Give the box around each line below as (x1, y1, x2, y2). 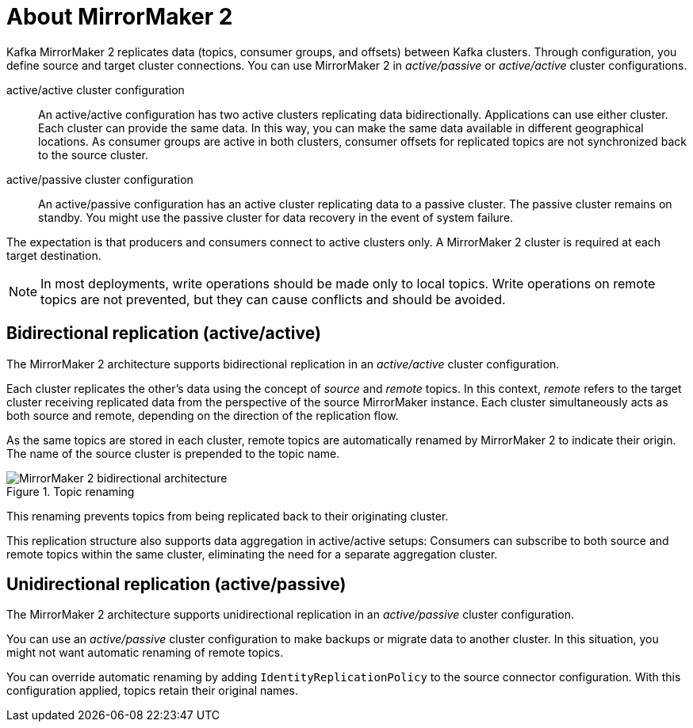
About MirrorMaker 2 (6, 3, 233, 30)
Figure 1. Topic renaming (6, 484, 135, 498)
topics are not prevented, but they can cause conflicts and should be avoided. (40, 291, 506, 307)
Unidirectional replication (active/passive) (6, 574, 346, 595)
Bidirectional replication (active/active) (6, 323, 321, 344)
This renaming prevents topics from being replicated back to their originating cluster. (6, 509, 449, 523)
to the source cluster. (38, 147, 149, 162)
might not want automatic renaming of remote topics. (6, 646, 284, 660)
